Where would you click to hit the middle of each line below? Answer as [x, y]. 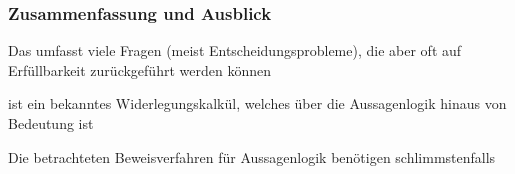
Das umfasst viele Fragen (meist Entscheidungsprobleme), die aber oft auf [235, 50]
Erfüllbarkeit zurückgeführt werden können [139, 69]
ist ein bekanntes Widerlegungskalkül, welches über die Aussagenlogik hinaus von [257, 103]
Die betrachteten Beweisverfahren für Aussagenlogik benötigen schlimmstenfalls [252, 156]
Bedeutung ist [51, 123]
